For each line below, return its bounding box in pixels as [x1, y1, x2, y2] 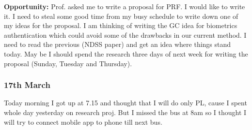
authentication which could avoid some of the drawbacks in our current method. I [4, 29, 247, 40]
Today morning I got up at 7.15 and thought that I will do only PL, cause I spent [4, 98, 247, 108]
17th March [4, 79, 50, 91]
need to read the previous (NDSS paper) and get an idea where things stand [4, 39, 231, 49]
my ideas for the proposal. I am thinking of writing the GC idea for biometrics [4, 20, 237, 30]
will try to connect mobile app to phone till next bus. [4, 116, 162, 127]
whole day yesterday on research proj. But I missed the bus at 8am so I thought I [4, 107, 247, 117]
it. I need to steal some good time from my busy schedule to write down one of [4, 11, 238, 21]
